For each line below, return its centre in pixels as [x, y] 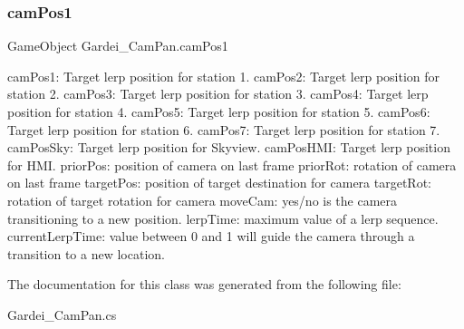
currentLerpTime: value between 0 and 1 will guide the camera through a [211, 236]
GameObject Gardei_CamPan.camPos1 [118, 46]
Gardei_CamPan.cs [62, 314]
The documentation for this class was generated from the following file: [204, 284]
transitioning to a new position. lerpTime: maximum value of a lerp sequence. [223, 218]
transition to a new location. [86, 253]
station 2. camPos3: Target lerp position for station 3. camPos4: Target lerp [218, 94]
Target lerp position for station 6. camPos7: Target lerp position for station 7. [224, 129]
